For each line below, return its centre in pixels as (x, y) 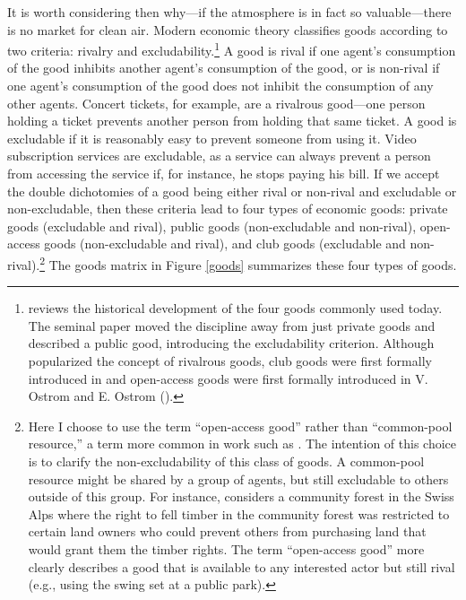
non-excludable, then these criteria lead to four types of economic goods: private (228, 209)
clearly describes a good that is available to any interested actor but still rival (242, 566)
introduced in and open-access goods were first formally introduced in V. (228, 378)
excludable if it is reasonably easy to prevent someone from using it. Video (212, 138)
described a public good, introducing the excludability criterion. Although (231, 343)
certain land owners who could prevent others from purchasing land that (227, 531)
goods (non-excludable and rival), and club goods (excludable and (225, 243)
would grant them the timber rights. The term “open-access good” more (226, 548)
